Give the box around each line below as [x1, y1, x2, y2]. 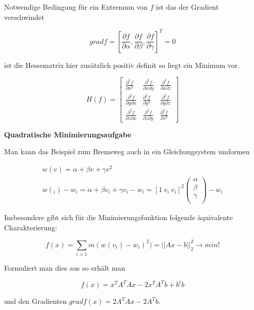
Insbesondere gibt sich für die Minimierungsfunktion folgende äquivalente [4, 212, 233, 223]
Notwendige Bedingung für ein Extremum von [4, 2, 148, 12]
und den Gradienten [4, 296, 67, 306]
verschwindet [4, 11, 44, 22]
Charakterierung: [4, 222, 57, 232]
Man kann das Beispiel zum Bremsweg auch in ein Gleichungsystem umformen [4, 146, 250, 157]
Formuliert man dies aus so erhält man [4, 263, 125, 273]
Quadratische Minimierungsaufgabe [4, 129, 132, 139]
